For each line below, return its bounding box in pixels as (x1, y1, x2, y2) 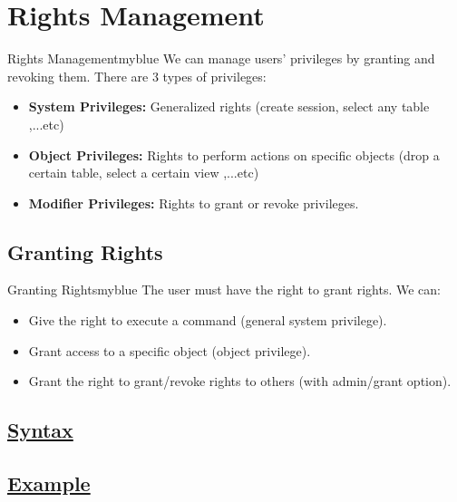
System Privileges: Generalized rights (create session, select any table (28, 97, 430, 116)
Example (7, 469, 91, 497)
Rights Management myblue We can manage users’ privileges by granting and (7, 49, 435, 68)
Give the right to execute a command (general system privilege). (28, 311, 387, 330)
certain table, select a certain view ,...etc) (28, 163, 259, 182)
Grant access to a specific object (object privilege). (28, 341, 311, 360)
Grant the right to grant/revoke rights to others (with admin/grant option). (28, 372, 452, 391)
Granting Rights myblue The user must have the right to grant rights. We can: (7, 280, 441, 299)
